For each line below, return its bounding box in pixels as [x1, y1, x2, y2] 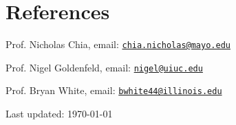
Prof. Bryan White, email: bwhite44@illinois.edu [6, 83, 222, 98]
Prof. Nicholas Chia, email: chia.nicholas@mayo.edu [6, 37, 230, 52]
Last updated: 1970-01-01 [6, 106, 113, 121]
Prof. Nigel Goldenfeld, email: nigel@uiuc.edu [6, 60, 203, 74]
